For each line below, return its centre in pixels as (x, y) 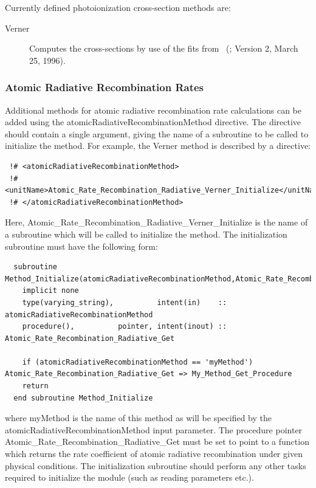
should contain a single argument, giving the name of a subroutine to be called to (157, 133)
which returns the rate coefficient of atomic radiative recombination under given (154, 454)
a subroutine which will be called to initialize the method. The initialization (146, 234)
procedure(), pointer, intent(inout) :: (125, 327)
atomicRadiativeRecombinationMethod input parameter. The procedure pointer (154, 429)
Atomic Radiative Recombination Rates (105, 87)
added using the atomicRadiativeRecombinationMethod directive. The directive (153, 122)
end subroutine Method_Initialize (83, 398)
